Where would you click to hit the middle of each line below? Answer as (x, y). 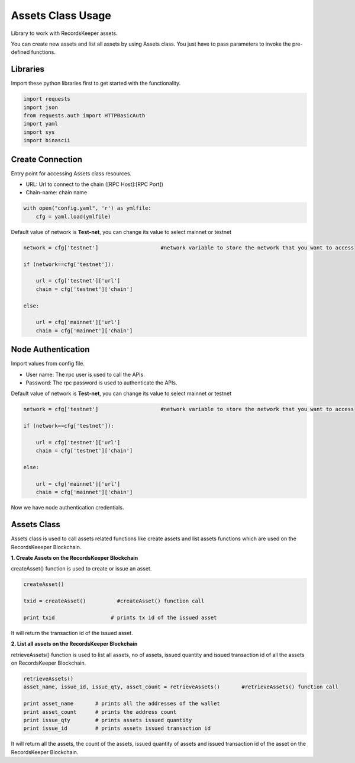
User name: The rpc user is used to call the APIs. (85, 374)
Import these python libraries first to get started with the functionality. (96, 84)
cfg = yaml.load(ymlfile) (73, 217)
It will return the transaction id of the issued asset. (72, 633)
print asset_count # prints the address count (100, 712)
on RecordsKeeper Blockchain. (49, 663)
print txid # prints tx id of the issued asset (120, 617)
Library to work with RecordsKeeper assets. (64, 33)
